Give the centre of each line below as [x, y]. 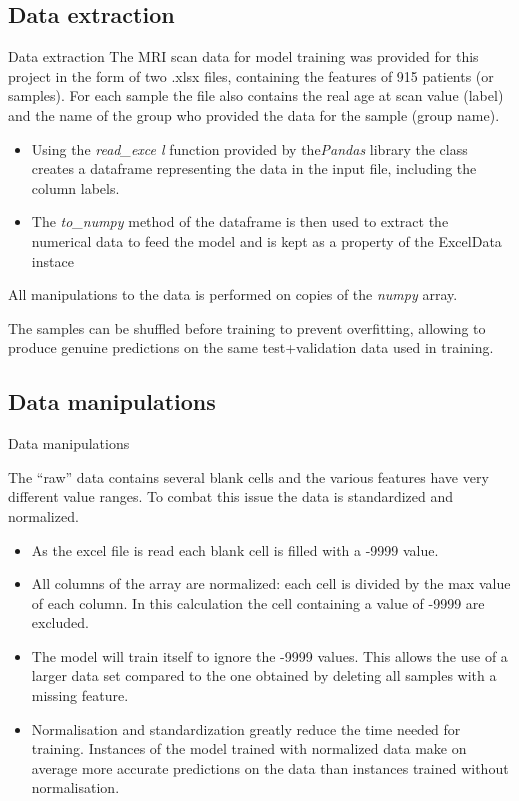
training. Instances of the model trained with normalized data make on [249, 748]
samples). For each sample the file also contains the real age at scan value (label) [256, 95]
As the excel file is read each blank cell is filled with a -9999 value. [235, 549]
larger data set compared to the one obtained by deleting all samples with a [264, 675]
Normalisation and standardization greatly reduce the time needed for [246, 728]
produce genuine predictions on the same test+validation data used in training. [251, 347]
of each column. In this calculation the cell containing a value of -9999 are [258, 602]
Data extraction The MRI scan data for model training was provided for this [243, 56]
